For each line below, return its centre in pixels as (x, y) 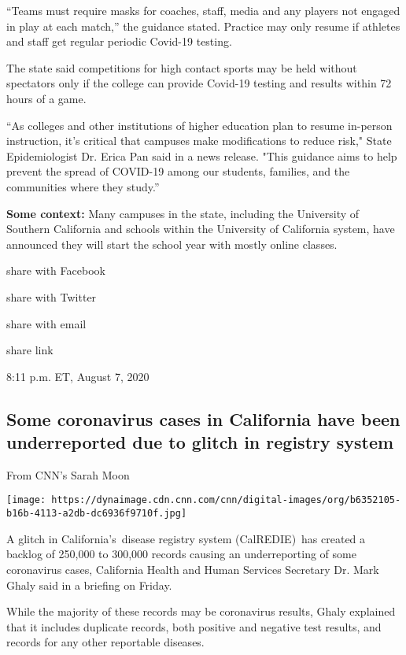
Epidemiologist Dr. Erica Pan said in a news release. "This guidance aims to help (202, 155)
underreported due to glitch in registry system (200, 442)
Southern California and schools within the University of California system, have (201, 229)
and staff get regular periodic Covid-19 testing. (119, 41)
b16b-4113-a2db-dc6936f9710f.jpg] (97, 514)
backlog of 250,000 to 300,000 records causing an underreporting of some (181, 554)
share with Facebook (56, 270)
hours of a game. (46, 98)
